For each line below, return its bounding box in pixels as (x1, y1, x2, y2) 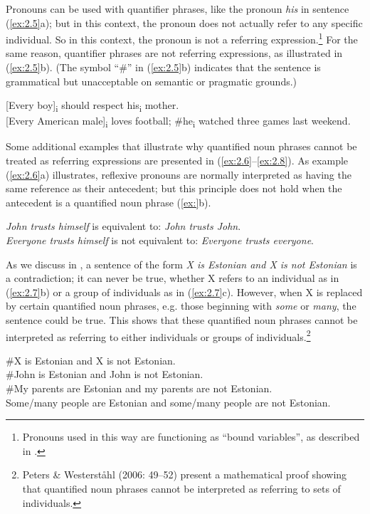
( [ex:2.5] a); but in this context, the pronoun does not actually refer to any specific (6, 15, 363, 30)
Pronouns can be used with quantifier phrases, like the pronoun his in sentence (6, 1, 349, 16)
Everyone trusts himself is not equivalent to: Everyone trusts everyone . (6, 233, 314, 248)
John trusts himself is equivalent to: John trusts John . (6, 219, 241, 234)
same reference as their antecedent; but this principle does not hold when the (6, 181, 342, 196)
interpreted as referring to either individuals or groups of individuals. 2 (6, 327, 311, 344)
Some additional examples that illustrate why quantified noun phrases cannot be (6, 139, 357, 154)
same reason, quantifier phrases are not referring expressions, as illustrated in (6, 46, 343, 61)
